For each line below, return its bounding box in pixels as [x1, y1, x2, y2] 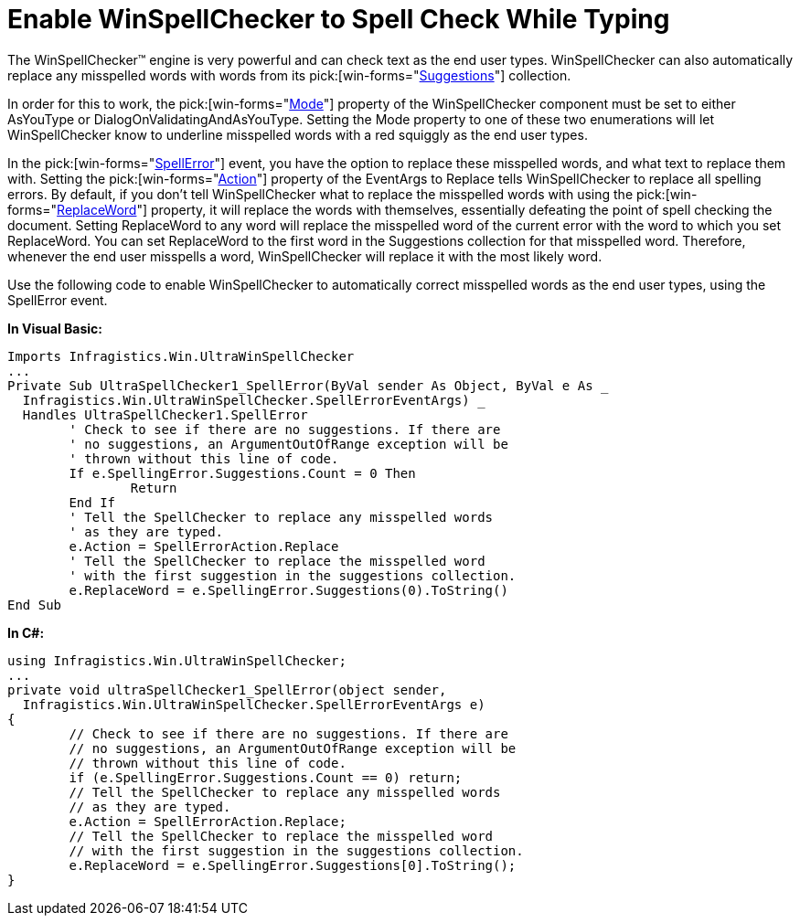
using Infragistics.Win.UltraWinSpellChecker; [7, 652, 347, 668]
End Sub [7, 597, 62, 612]
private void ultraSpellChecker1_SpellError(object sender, [7, 682, 447, 697]
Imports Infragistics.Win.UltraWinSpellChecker [7, 348, 355, 364]
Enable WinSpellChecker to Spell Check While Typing [7, 4, 670, 35]
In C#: [7, 624, 45, 641]
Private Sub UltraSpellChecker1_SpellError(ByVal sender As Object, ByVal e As [7, 377, 593, 393]
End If [69, 494, 116, 510]
